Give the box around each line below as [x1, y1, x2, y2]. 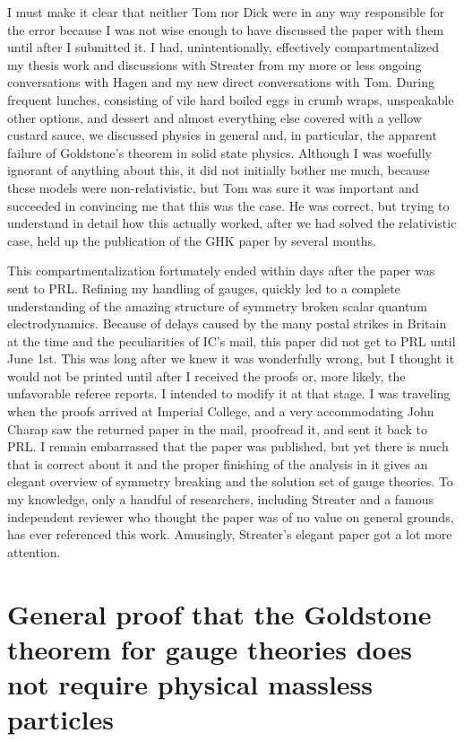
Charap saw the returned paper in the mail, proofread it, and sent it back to [7, 419, 428, 438]
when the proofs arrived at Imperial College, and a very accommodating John [7, 402, 434, 421]
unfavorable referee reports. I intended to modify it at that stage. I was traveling [7, 384, 451, 403]
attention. [7, 542, 61, 561]
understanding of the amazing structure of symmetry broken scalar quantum [7, 296, 427, 315]
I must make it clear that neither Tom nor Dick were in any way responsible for [7, 3, 445, 21]
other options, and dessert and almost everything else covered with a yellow [7, 108, 422, 127]
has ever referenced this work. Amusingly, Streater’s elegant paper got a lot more [7, 525, 452, 544]
